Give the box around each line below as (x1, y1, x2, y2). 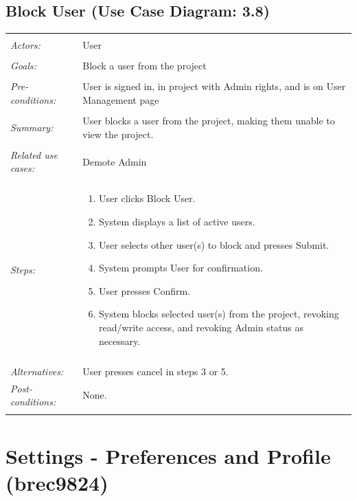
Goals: (10, 58, 37, 73)
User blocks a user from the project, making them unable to (82, 113, 335, 128)
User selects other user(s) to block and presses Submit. (99, 237, 330, 252)
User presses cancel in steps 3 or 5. (82, 364, 229, 378)
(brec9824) (5, 468, 108, 496)
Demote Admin (82, 154, 147, 168)
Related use (10, 147, 58, 162)
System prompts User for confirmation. (99, 260, 263, 275)
